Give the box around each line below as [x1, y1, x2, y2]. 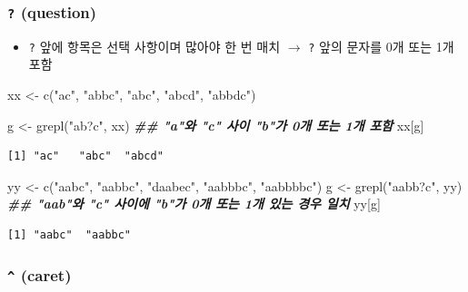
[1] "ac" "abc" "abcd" [7, 150, 164, 163]
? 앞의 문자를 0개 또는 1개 [308, 36, 454, 55]
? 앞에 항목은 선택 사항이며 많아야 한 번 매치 [28, 36, 281, 55]
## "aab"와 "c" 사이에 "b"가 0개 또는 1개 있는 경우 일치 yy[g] [7, 194, 381, 213]
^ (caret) [7, 263, 72, 286]
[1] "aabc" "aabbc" [7, 229, 132, 241]
